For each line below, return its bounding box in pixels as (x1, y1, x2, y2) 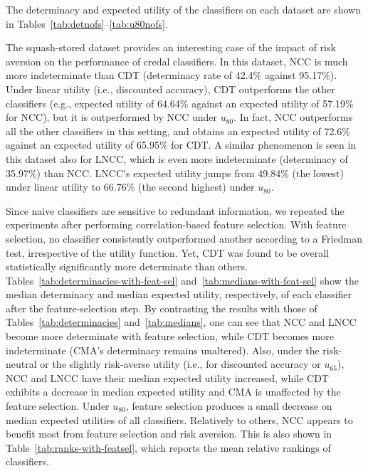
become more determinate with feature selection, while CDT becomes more (6, 329, 334, 344)
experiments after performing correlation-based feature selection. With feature (6, 217, 347, 232)
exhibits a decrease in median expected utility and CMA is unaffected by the (6, 384, 341, 399)
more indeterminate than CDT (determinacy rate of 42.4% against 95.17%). (6, 68, 337, 83)
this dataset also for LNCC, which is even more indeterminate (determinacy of (6, 151, 348, 166)
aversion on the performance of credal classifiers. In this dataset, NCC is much (6, 53, 348, 68)
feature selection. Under (6, 398, 110, 413)
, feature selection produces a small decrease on (125, 398, 332, 413)
